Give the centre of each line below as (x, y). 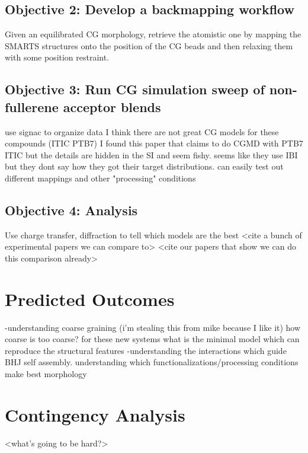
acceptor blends (112, 106)
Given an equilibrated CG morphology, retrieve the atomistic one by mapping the (153, 34)
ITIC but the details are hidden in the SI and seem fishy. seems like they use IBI (151, 154)
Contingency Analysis (95, 414)
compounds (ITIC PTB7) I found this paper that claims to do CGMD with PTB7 (154, 143)
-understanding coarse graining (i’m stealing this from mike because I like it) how (153, 327)
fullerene (32, 106)
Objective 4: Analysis (71, 210)
